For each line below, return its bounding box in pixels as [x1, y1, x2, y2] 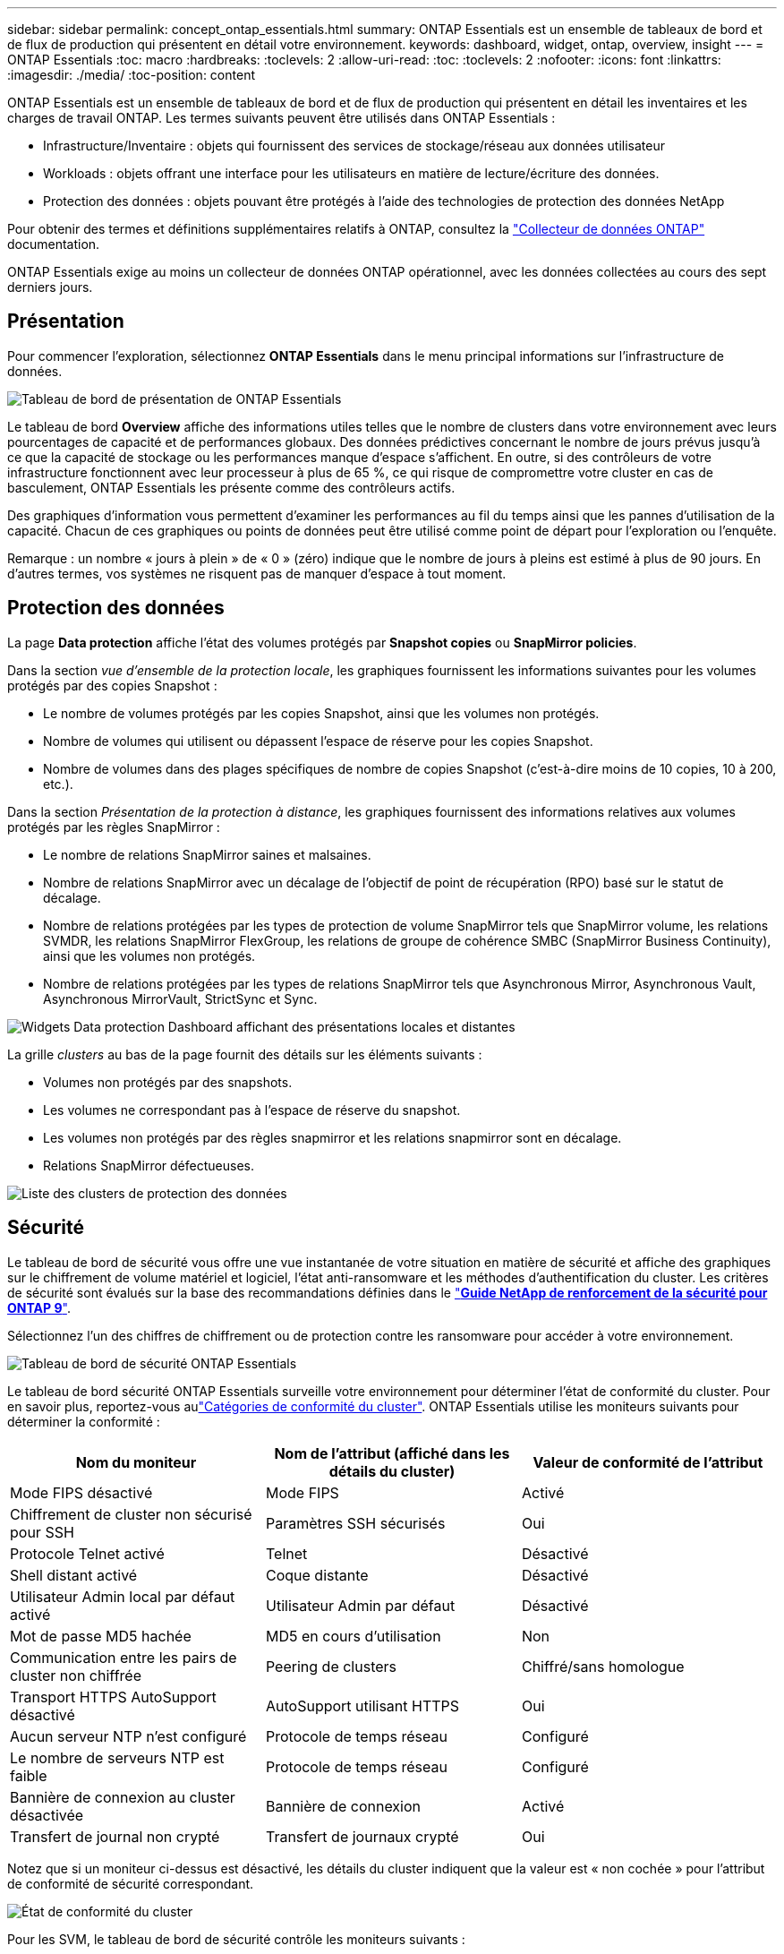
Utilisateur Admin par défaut [265, 1596, 456, 1615]
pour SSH [10, 1522, 74, 1541]
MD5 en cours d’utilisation [265, 1626, 441, 1645]
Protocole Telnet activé [10, 1544, 165, 1563]
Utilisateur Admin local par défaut [10, 1587, 235, 1606]
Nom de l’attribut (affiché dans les [274, 1444, 510, 1462]
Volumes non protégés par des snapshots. [43, 1074, 293, 1090]
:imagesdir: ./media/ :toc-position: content [7, 67, 255, 82]
